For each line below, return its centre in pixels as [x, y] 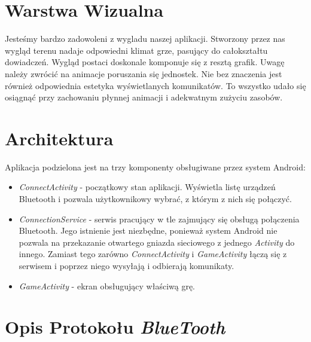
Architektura [59, 138]
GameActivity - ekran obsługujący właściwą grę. [107, 285]
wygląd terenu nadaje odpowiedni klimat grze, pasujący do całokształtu [136, 50]
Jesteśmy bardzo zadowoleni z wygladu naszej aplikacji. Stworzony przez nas [145, 39]
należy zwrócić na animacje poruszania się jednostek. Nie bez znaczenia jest [144, 73]
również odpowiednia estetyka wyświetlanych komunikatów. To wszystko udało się [155, 85]
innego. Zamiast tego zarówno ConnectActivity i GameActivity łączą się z [153, 254]
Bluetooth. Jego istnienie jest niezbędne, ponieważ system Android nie [148, 230]
